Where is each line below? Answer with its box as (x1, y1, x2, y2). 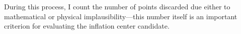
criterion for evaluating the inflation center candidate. (4, 21, 170, 31)
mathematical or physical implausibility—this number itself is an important (4, 11, 237, 21)
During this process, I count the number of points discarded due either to (4, 1, 230, 11)
